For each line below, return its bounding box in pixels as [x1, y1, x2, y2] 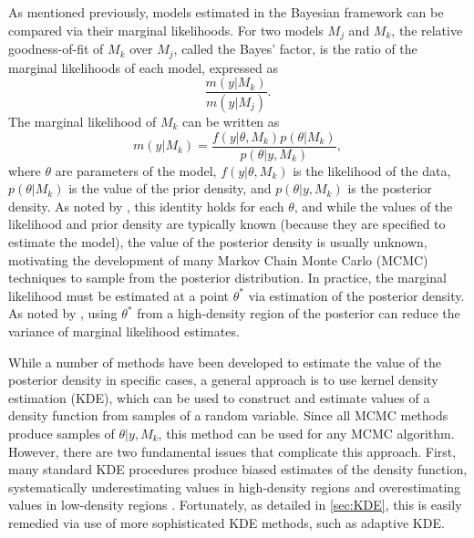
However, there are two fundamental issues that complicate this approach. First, [8, 441, 457, 460]
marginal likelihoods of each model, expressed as [8, 57, 278, 77]
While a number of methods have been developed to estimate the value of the [8, 352, 441, 371]
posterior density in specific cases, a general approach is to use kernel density [8, 370, 438, 389]
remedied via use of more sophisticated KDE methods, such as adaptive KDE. [8, 512, 445, 532]
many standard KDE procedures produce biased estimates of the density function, [8, 460, 468, 479]
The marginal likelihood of [8, 112, 157, 130]
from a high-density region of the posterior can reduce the [137, 304, 460, 323]
